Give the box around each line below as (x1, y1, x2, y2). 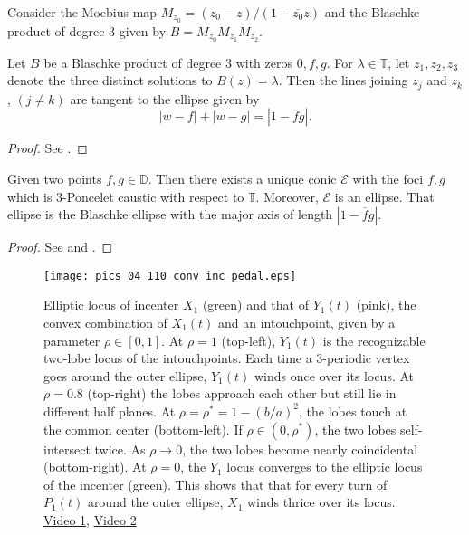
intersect (43, 439, 91, 458)
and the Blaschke (324, 3, 420, 21)
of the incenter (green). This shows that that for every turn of (43, 474, 388, 493)
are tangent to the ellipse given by (70, 89, 260, 108)
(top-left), (221, 330, 276, 349)
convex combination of (43, 312, 167, 331)
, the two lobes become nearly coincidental (182, 439, 418, 458)
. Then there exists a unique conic (148, 168, 337, 187)
